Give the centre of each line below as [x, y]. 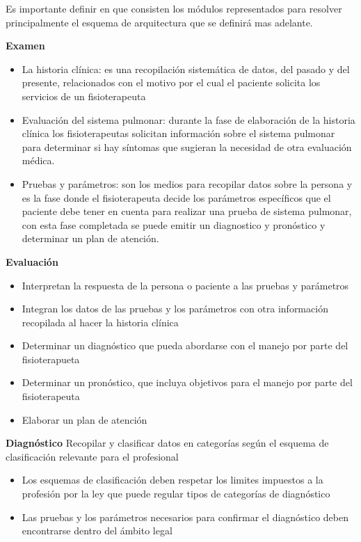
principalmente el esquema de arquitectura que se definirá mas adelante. [159, 22]
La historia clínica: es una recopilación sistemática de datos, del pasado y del [186, 69]
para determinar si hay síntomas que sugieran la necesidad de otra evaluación [187, 146]
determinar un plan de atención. [90, 238]
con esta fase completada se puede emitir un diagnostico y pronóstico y [174, 224]
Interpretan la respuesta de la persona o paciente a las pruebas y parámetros [185, 285]
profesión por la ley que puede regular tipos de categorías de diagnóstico [176, 494]
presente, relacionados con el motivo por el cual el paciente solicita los [171, 82]
